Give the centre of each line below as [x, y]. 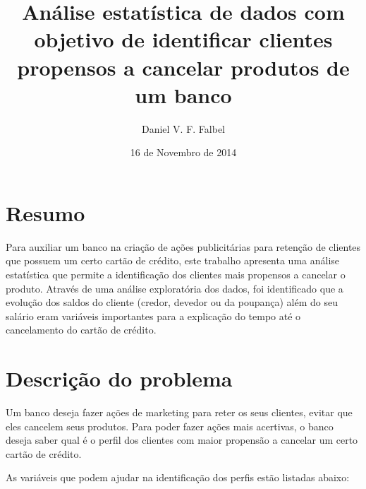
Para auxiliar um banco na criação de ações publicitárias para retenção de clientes [183, 246]
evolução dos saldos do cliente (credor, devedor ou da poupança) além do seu [172, 302]
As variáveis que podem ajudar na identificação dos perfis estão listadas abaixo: [178, 477]
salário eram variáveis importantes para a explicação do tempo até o [153, 316]
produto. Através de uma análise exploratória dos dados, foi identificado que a [175, 288]
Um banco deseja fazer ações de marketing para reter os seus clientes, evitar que [179, 412]
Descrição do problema [119, 378]
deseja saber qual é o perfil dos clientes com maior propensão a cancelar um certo [182, 440]
